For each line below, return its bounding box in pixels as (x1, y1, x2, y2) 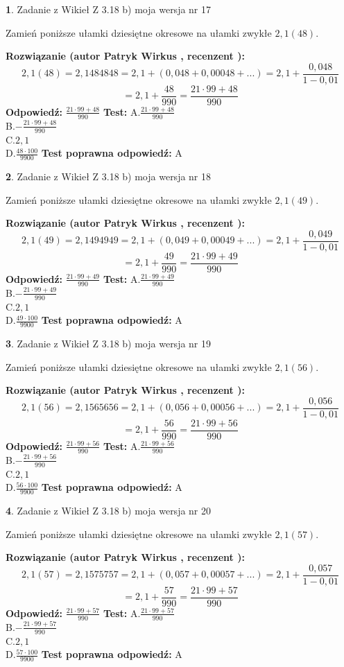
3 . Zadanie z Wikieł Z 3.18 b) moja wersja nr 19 (6, 336, 212, 350)
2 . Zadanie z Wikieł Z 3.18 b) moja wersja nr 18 (6, 168, 212, 183)
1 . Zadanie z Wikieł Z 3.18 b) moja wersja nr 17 (6, 2, 212, 16)
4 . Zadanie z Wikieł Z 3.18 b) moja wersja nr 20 (6, 503, 212, 517)
